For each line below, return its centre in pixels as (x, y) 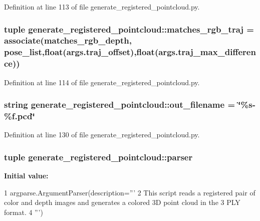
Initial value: (26, 176)
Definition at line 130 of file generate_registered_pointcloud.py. (102, 135)
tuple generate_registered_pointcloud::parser (98, 157)
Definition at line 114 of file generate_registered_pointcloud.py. (102, 82)
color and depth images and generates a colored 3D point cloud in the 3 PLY (122, 202)
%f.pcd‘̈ (20, 116)
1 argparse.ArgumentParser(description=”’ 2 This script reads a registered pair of (130, 192)
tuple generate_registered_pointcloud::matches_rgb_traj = (129, 29)
